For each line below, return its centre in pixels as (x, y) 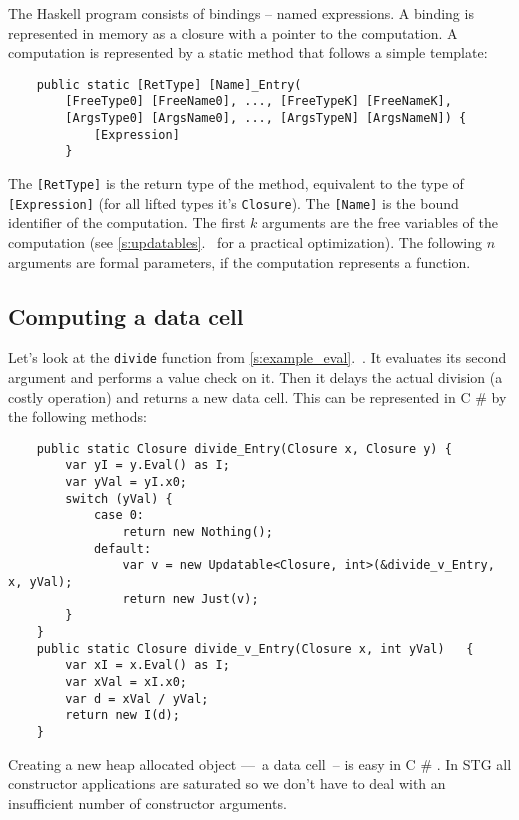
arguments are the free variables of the (380, 222)
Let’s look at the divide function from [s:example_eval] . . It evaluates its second (257, 357)
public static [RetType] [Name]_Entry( (169, 84)
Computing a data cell (126, 315)
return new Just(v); (190, 598)
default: (122, 548)
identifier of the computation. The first (127, 222)
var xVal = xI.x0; (126, 681)
